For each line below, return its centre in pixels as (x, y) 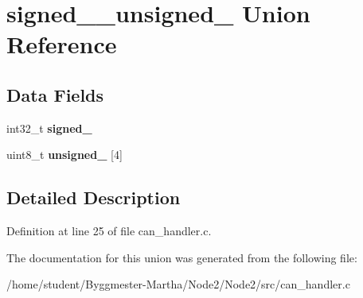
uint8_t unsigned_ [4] (64, 155)
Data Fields (55, 94)
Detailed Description (94, 197)
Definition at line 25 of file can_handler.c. (109, 231)
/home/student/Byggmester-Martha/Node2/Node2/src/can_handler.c (178, 284)
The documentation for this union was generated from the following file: (182, 257)
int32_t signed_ (49, 128)
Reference (62, 44)
